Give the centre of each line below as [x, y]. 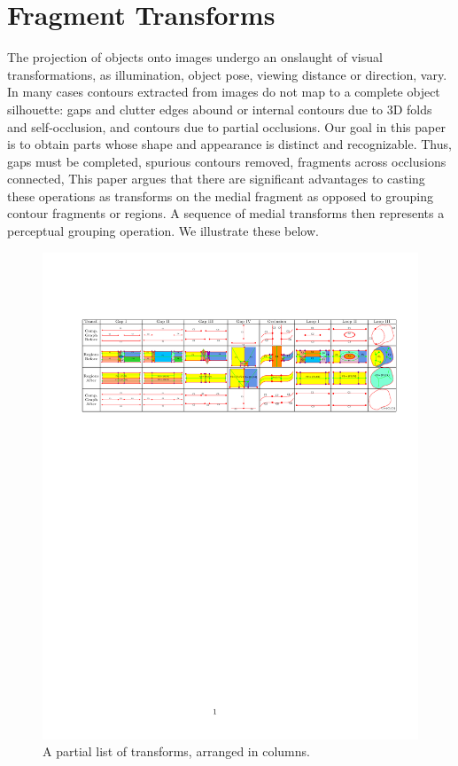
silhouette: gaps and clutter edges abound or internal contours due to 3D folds [220, 109]
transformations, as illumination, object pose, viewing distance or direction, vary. [227, 74]
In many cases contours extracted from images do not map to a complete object [224, 92]
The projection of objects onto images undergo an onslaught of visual [195, 57]
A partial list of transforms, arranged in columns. [176, 751]
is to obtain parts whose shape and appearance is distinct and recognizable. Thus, [229, 144]
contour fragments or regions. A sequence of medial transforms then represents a [226, 213]
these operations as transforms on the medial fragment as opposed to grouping [221, 195]
